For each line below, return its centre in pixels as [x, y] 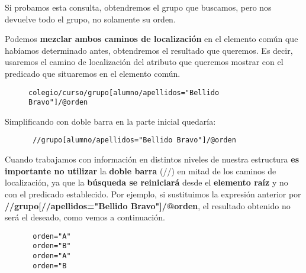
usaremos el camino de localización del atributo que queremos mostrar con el [144, 62]
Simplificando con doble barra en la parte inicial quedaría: [110, 121]
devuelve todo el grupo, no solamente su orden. [90, 19]
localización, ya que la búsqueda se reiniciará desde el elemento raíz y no [146, 182]
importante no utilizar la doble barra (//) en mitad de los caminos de [141, 170]
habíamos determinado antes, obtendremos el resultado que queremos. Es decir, [149, 50]
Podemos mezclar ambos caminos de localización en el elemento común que [152, 39]
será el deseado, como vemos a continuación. [85, 217]
